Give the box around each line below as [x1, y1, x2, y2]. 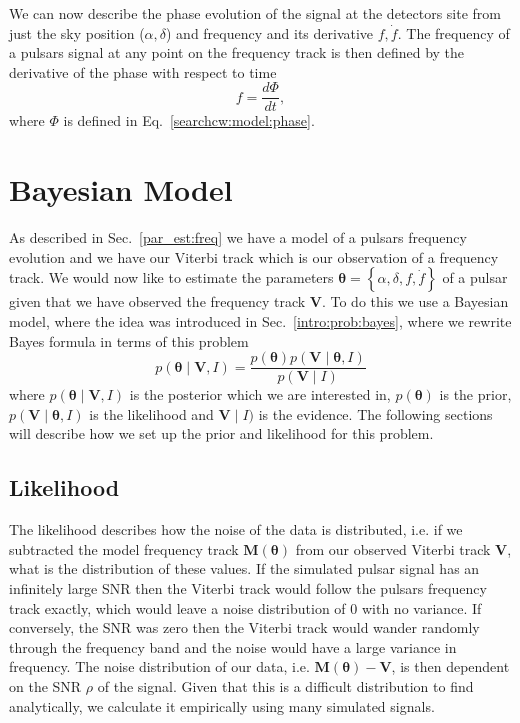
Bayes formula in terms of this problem [9, 330, 249, 351]
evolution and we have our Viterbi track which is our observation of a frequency [9, 246, 499, 267]
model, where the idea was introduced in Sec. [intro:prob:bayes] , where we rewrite [9, 310, 512, 331]
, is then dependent [391, 656, 510, 677]
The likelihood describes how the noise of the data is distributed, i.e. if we [9, 519, 463, 540]
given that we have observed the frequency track [9, 291, 306, 312]
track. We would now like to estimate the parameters [9, 267, 334, 288]
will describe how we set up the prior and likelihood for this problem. [9, 423, 434, 444]
